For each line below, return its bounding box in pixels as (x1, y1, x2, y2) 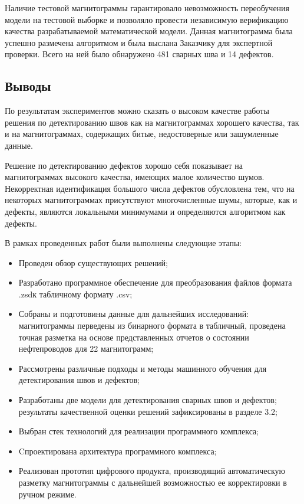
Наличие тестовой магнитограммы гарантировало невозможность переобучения (5, 2, 290, 14)
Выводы (5, 77, 51, 95)
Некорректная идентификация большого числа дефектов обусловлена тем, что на (5, 182, 295, 194)
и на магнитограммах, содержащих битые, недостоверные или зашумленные (5, 127, 279, 140)
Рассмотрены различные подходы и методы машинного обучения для (18, 362, 267, 374)
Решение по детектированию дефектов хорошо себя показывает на (5, 159, 243, 171)
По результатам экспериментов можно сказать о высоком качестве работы (5, 104, 269, 117)
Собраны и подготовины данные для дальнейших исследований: (18, 307, 249, 320)
